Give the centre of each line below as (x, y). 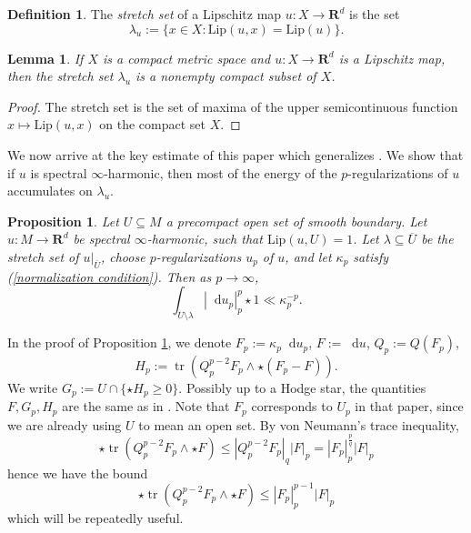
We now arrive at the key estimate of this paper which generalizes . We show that (235, 154)
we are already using (65, 424)
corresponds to (292, 406)
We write (33, 387)
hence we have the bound (78, 473)
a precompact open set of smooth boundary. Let (296, 221)
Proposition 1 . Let (63, 221)
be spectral (101, 239)
